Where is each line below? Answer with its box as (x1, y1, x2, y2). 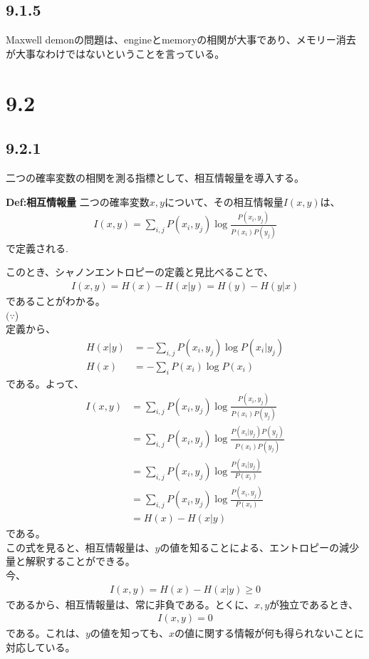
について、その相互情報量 (164, 194, 284, 209)
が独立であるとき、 (269, 596, 358, 611)
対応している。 (6, 639, 76, 654)
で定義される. (6, 240, 68, 255)
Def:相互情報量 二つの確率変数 (6, 194, 150, 209)
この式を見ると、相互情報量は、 (6, 539, 155, 554)
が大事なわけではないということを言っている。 (6, 46, 225, 61)
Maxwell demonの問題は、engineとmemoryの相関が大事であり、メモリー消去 (6, 32, 356, 47)
